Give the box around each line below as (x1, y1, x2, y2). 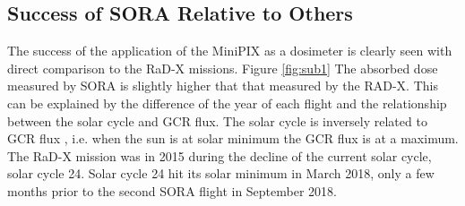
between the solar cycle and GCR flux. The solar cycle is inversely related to (7, 111, 427, 130)
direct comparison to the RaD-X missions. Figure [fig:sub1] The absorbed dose (7, 58, 438, 77)
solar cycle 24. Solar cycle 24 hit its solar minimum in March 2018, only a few (7, 164, 435, 183)
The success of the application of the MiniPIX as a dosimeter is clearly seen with (7, 41, 452, 60)
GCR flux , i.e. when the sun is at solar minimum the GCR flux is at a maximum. (7, 129, 459, 148)
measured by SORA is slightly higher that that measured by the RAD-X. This (7, 76, 438, 95)
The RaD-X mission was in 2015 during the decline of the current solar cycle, (7, 146, 432, 165)
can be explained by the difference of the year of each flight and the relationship (7, 93, 447, 112)
